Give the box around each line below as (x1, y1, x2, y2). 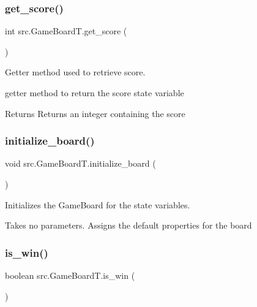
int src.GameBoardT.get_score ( (5, 25, 127, 37)
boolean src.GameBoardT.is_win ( (5, 269, 135, 281)
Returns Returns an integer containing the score (5, 107, 185, 119)
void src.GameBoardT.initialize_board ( (5, 157, 156, 170)
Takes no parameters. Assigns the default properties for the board (5, 219, 252, 232)
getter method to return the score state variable (5, 86, 184, 99)
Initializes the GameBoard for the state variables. (5, 198, 190, 211)
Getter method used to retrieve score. (5, 66, 146, 78)
